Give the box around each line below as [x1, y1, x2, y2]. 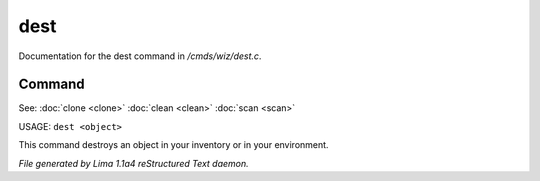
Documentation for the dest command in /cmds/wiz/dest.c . [18, 50, 262, 62]
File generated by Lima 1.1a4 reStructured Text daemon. [18, 157, 249, 169]
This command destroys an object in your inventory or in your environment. [18, 139, 329, 151]
